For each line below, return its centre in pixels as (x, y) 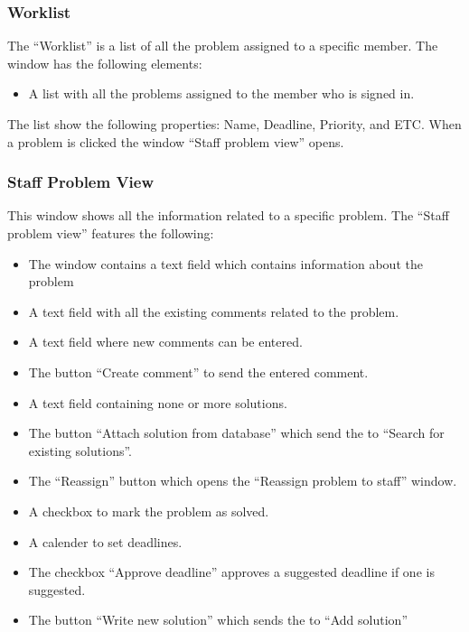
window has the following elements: (105, 63)
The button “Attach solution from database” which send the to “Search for (236, 433)
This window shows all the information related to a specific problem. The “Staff (228, 215)
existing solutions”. (80, 450)
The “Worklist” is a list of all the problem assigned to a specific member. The (223, 46)
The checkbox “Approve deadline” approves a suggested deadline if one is (231, 572)
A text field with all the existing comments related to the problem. (214, 311)
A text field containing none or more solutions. (158, 402)
